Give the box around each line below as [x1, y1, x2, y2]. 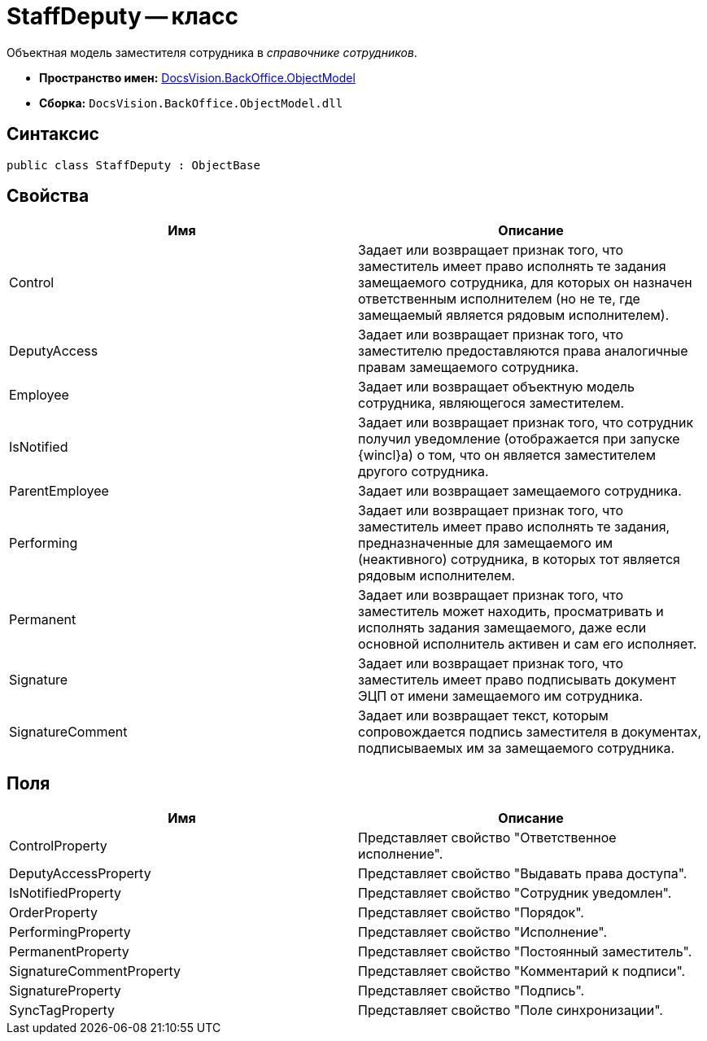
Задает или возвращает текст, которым [358, 707, 609, 724]
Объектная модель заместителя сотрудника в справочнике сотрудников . [7, 45, 417, 59]
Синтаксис [7, 124, 99, 145]
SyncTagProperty [9, 1002, 116, 1019]
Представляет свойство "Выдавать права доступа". [358, 865, 687, 882]
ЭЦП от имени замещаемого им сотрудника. [358, 688, 644, 705]
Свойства [7, 186, 89, 207]
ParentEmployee [9, 483, 109, 500]
